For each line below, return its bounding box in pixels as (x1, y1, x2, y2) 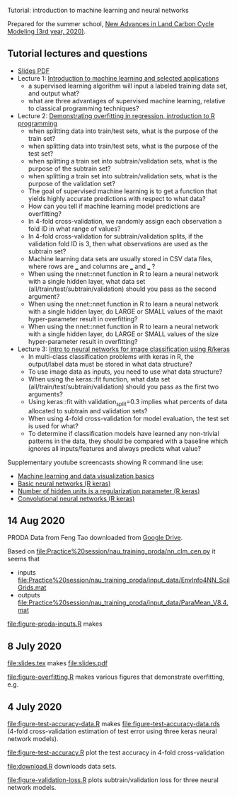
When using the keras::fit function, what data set (28, 374, 170, 383)
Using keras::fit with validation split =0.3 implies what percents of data (28, 397, 228, 408)
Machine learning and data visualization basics (17, 471, 154, 480)
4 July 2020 (7, 701, 62, 713)
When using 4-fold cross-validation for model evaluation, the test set (28, 414, 229, 423)
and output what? (28, 88, 80, 98)
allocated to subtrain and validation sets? (28, 406, 148, 415)
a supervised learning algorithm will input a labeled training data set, (28, 81, 228, 90)
